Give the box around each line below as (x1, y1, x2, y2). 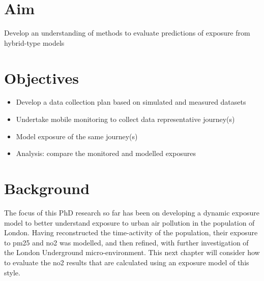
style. (4, 267, 20, 277)
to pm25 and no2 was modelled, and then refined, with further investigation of (4, 237, 249, 247)
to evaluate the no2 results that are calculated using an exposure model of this (4, 257, 249, 267)
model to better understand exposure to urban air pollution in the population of (4, 217, 255, 228)
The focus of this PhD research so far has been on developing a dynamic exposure (4, 207, 259, 217)
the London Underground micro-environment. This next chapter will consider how (4, 247, 260, 258)
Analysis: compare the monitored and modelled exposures (16, 148, 196, 159)
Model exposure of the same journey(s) (16, 131, 138, 141)
